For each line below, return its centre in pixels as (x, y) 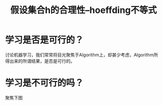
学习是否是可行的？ (44, 40)
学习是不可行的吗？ (44, 83)
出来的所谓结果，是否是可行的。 (42, 61)
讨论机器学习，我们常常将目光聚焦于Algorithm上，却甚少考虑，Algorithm (80, 55)
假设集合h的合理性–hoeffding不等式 (83, 10)
